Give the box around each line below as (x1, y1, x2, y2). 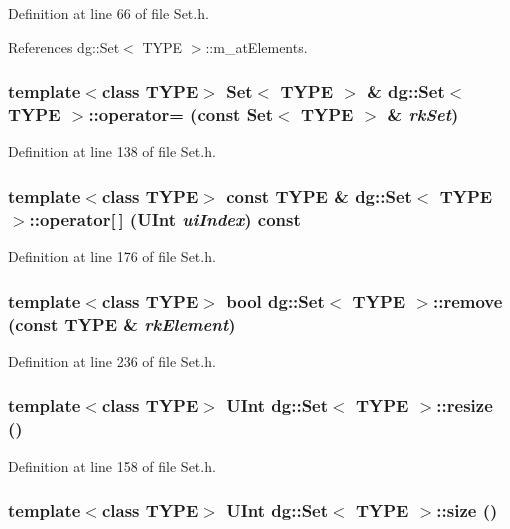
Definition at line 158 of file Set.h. (8, 455, 216, 476)
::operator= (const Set (88, 102, 274, 127)
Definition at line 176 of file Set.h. (8, 246, 216, 267)
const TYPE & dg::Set (226, 183, 412, 208)
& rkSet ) (387, 102, 459, 127)
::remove (432, 288, 503, 313)
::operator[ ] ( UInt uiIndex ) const (29, 206, 301, 231)
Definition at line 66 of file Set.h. (8, 3, 209, 23)
